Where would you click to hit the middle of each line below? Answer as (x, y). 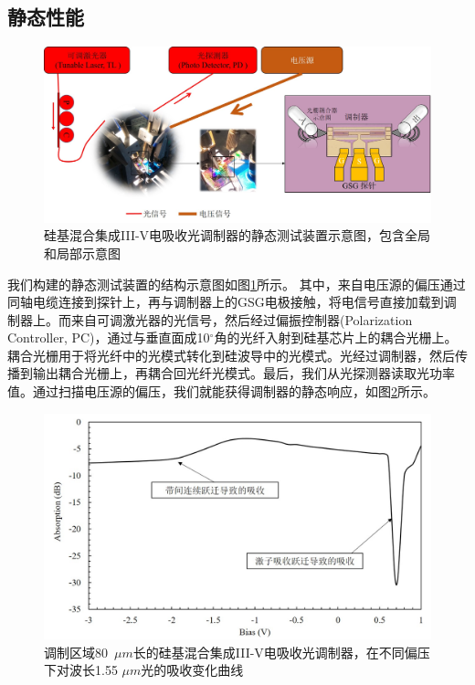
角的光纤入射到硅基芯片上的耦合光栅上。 (336, 337)
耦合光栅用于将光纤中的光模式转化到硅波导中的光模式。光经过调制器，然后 (231, 355)
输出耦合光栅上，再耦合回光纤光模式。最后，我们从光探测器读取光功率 (243, 373)
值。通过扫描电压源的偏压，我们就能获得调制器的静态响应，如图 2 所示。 (222, 391)
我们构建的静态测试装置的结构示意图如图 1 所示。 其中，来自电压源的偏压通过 (237, 284)
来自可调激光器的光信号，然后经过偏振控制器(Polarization (242, 319)
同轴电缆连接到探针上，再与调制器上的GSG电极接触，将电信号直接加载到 (226, 302)
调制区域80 (76, 652)
